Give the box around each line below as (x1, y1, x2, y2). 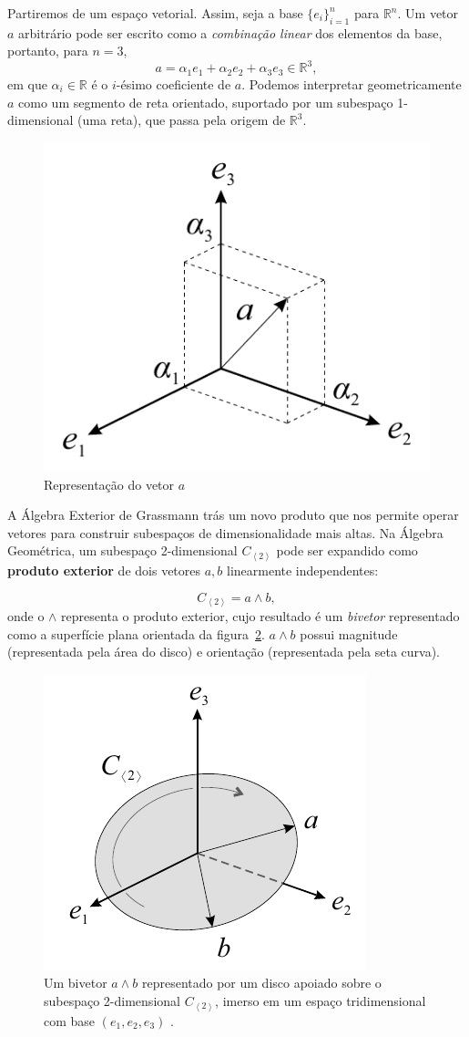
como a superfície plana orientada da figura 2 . (7, 624, 265, 643)
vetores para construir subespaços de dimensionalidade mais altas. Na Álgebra (7, 523, 444, 542)
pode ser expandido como (276, 541, 418, 560)
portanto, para (7, 41, 88, 60)
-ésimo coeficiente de (116, 74, 231, 93)
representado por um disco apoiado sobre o (141, 973, 382, 992)
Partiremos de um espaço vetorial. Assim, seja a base (7, 4, 303, 22)
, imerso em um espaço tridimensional (215, 991, 426, 1010)
